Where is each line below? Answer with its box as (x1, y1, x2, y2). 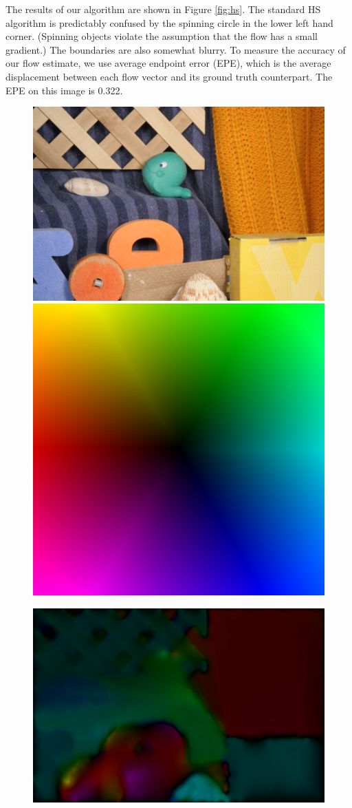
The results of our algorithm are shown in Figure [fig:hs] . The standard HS (5, 2, 321, 16)
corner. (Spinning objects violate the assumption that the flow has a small (5, 29, 318, 43)
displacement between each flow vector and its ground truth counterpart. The (5, 69, 333, 83)
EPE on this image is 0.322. (5, 83, 123, 97)
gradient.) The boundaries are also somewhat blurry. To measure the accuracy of (5, 42, 346, 56)
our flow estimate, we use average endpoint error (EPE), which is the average (5, 56, 331, 70)
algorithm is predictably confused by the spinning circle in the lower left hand (5, 15, 333, 30)
